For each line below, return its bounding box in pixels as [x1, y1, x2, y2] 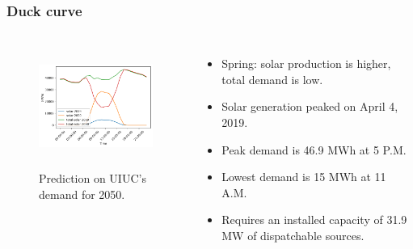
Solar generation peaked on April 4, [221, 98, 398, 115]
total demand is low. [221, 70, 323, 87]
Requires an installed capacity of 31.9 [221, 211, 407, 228]
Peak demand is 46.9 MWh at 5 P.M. [221, 141, 407, 158]
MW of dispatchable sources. [221, 226, 365, 243]
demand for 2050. [39, 185, 125, 202]
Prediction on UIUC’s [39, 169, 146, 186]
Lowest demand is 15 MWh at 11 [221, 168, 386, 185]
